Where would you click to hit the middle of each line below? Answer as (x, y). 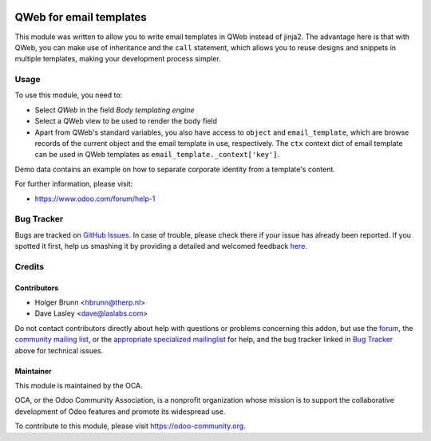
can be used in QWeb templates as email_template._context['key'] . (157, 155)
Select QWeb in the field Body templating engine (115, 110)
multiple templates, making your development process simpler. (118, 59)
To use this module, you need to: (69, 95)
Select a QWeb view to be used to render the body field (126, 121)
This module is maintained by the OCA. (79, 386)
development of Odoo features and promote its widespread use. (120, 411)
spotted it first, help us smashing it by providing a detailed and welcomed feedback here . (161, 246)
